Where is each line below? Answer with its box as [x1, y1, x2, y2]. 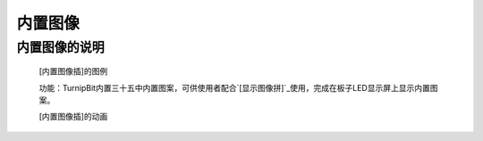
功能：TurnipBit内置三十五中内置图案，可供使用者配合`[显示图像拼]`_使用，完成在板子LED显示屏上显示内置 [38, 82, 431, 93]
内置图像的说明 [16, 39, 105, 55]
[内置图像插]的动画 [38, 112, 108, 122]
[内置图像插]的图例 [38, 66, 108, 77]
